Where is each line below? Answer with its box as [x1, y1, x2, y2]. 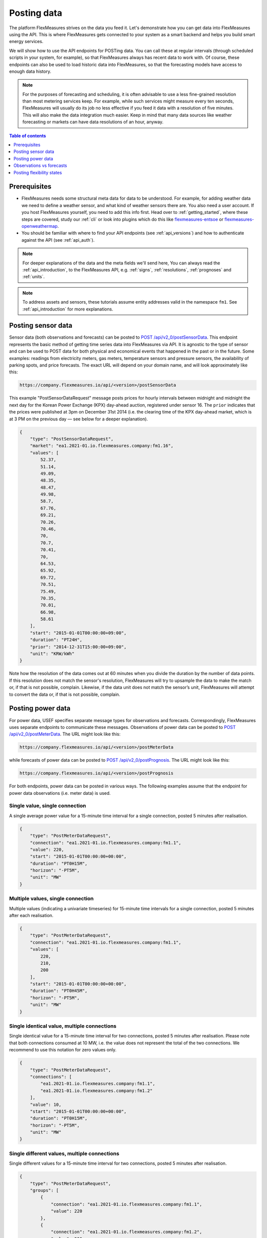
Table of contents [9, 133, 46, 139]
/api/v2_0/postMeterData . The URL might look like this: [9, 731, 121, 737]
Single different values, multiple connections [9, 1150, 120, 1157]
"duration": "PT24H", [30, 637, 83, 643]
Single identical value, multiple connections [9, 1023, 117, 1030]
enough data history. [9, 68, 51, 74]
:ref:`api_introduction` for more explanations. [22, 306, 113, 312]
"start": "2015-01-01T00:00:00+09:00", [30, 630, 127, 636]
